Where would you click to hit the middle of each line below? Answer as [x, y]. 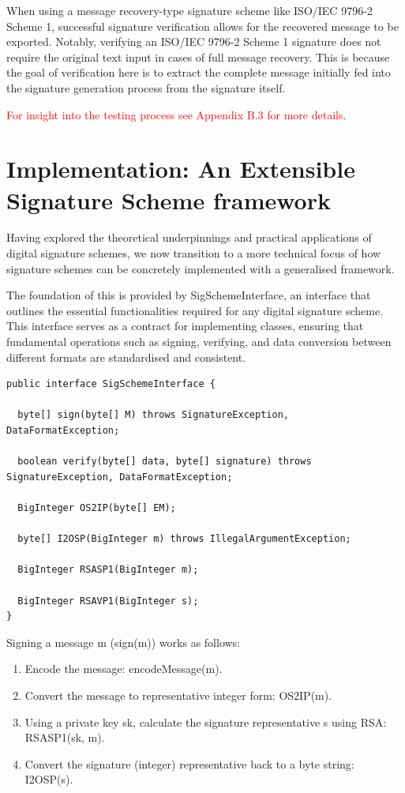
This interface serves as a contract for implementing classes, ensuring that [185, 326]
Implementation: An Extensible [181, 169]
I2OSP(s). [49, 779]
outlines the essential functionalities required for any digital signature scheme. [195, 310]
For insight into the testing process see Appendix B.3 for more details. [176, 114]
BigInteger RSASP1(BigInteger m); [108, 570]
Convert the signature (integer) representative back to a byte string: [189, 763]
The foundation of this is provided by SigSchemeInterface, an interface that [189, 295]
